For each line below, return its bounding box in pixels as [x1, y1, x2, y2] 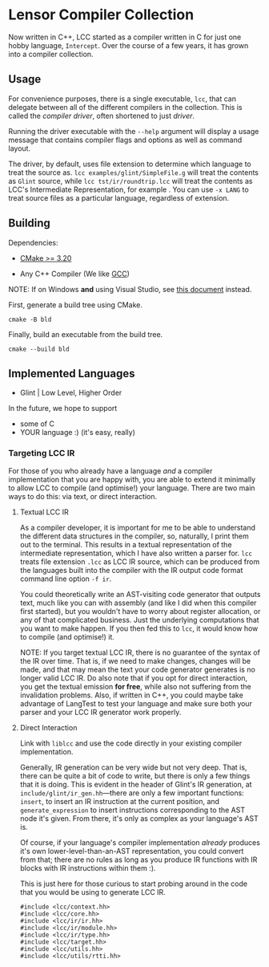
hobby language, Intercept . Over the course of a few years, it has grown [8, 40, 249, 50]
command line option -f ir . [19, 574, 112, 583]
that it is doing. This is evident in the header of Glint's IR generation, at [19, 779, 252, 789]
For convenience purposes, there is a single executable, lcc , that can [8, 94, 236, 104]
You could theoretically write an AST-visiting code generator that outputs [19, 589, 261, 599]
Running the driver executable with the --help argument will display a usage [8, 126, 259, 136]
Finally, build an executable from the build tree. [8, 329, 163, 339]
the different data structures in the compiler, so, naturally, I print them [19, 531, 250, 541]
